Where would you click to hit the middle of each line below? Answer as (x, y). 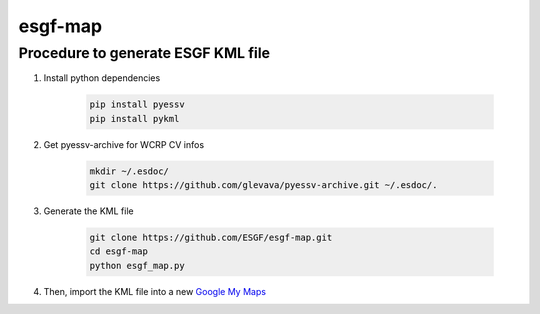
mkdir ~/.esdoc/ (129, 171)
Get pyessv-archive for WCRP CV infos (124, 144)
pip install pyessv (137, 104)
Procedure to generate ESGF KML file (144, 53)
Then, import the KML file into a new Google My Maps (155, 291)
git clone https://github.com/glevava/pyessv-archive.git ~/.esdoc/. (263, 185)
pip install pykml (134, 118)
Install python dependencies (102, 78)
